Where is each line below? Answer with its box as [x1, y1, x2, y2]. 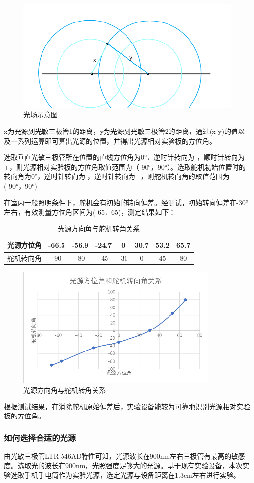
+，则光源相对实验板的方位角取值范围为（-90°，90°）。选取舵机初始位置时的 [4, 161, 246, 172]
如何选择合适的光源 [4, 431, 76, 443]
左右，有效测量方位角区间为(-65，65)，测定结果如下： [4, 207, 176, 217]
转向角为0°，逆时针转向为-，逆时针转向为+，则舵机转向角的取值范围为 [4, 171, 230, 181]
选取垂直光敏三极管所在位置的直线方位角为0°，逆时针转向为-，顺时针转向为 [4, 152, 245, 162]
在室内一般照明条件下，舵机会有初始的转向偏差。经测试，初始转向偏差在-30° [4, 197, 248, 207]
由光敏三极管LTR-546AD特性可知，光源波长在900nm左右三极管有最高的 [4, 451, 232, 461]
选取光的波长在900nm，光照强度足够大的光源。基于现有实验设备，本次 [17, 460, 243, 470]
